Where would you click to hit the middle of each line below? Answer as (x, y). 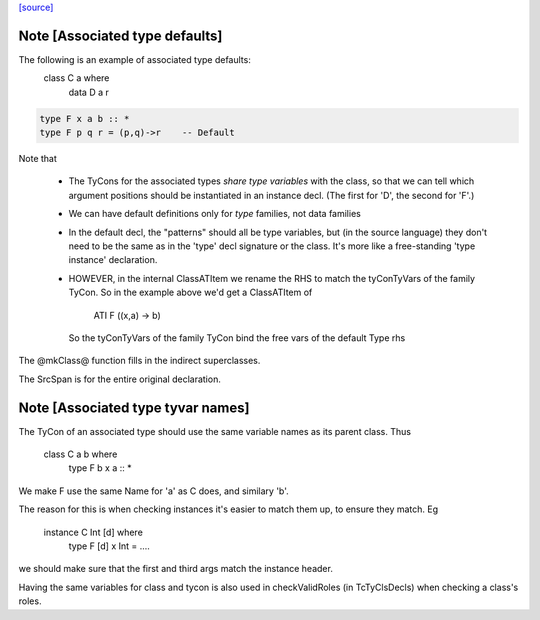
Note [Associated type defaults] (120, 35)
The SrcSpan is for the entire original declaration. (120, 379)
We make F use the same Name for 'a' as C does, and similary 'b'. (153, 491)
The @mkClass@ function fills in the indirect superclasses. (139, 361)
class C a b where (80, 454)
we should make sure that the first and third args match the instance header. (176, 569)
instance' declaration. (113, 260)
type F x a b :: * (84, 118)
